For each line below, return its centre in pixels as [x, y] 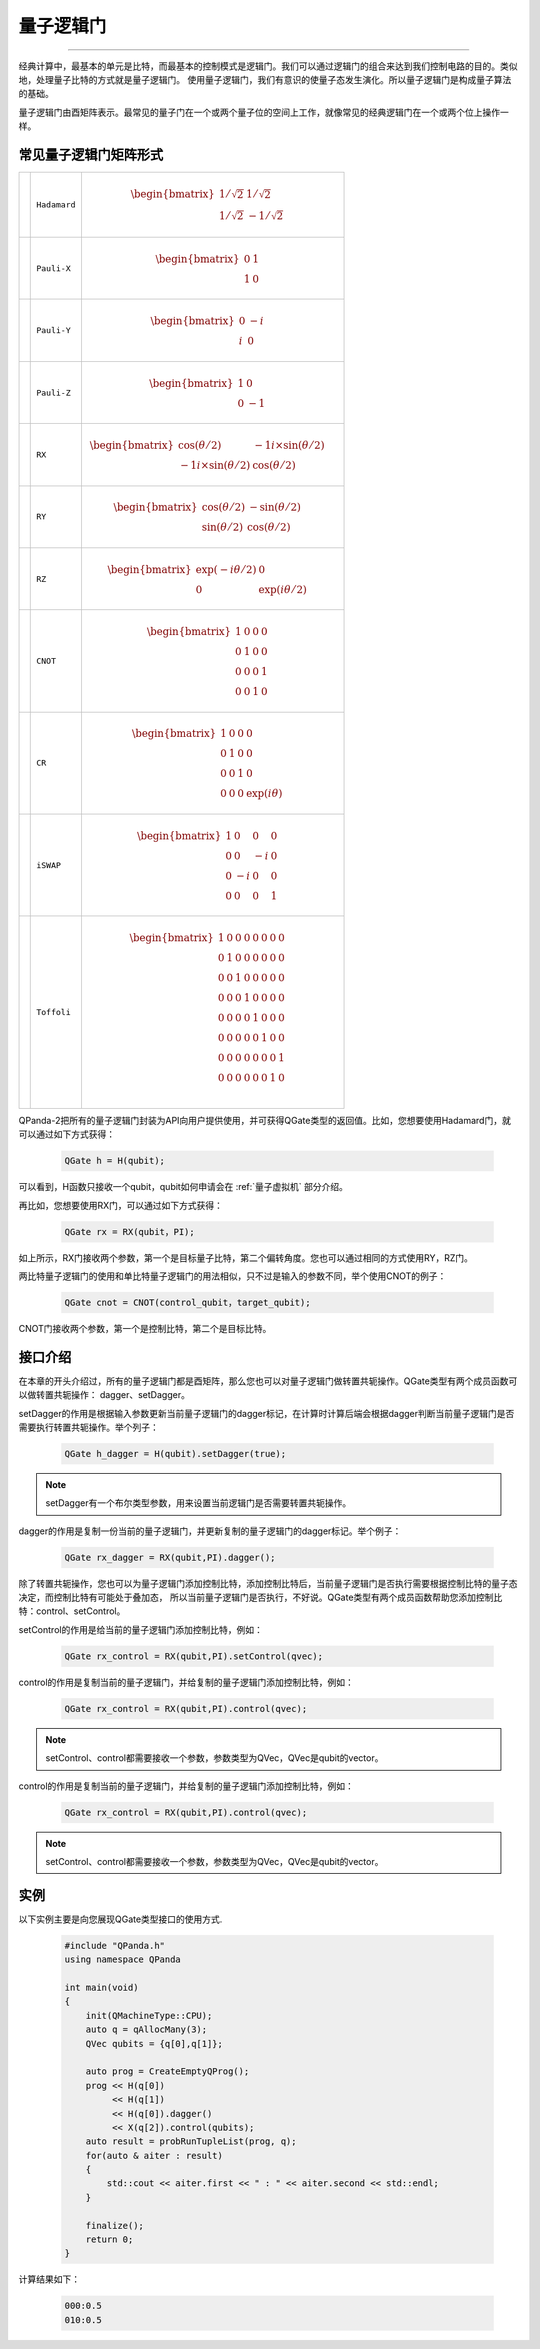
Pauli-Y [53, 330]
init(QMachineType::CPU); [149, 2015]
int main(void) [101, 1987]
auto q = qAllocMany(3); [146, 2029]
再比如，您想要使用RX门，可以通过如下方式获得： [121, 1205]
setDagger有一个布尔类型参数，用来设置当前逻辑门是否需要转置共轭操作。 [198, 1503]
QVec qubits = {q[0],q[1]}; [154, 2043]
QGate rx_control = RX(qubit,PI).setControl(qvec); [194, 1656]
